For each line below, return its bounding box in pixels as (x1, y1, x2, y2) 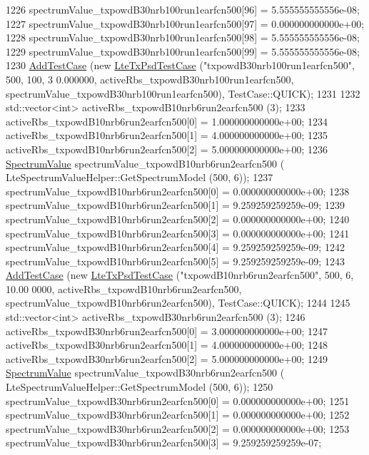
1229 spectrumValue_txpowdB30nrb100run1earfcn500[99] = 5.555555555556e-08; (6, 44, 360, 58)
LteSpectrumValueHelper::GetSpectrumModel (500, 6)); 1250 (6, 379, 273, 394)
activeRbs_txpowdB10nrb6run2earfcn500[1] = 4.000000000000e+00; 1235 (6, 128, 328, 143)
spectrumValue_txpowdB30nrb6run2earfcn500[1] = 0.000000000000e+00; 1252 (6, 407, 350, 422)
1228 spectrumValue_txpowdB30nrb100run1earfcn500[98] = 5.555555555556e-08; (6, 30, 360, 45)
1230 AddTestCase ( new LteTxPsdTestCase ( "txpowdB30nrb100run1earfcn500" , (6, 58, 355, 73)
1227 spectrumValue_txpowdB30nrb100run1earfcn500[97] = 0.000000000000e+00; (6, 16, 365, 31)
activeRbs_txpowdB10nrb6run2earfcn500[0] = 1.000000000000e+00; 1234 (6, 113, 328, 128)
